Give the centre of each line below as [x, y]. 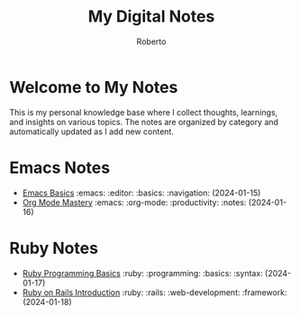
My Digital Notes [151, 17]
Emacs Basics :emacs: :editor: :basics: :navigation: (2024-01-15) [141, 193]
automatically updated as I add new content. [91, 131]
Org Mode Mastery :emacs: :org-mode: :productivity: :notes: [134, 202]
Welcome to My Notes [94, 87]
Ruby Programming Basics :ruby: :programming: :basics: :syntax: [142, 273]
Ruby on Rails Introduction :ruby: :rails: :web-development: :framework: [155, 292]
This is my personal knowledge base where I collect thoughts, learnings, [144, 112]
